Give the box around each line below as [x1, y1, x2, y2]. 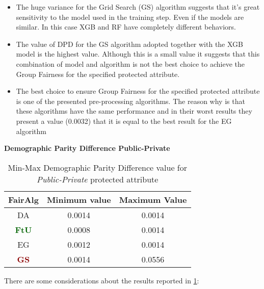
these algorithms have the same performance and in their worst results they [16, 106, 252, 116]
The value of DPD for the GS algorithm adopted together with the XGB [16, 38, 244, 49]
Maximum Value [119, 193, 187, 205]
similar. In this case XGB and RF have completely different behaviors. [16, 21, 236, 32]
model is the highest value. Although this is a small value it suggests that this [16, 48, 260, 59]
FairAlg [8, 193, 39, 205]
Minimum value [46, 193, 111, 205]
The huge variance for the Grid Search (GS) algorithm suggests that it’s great [16, 2, 260, 12]
